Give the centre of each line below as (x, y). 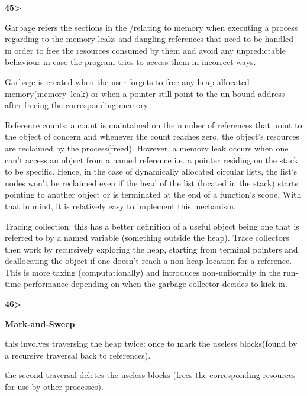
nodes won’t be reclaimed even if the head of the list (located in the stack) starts (151, 183)
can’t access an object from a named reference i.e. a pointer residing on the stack (151, 159)
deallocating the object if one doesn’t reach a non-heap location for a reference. (148, 261)
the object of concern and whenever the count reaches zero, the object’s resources (152, 136)
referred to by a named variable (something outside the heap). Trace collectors (147, 238)
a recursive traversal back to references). (78, 355)
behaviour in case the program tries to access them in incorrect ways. (130, 62)
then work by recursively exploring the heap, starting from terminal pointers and (151, 249)
